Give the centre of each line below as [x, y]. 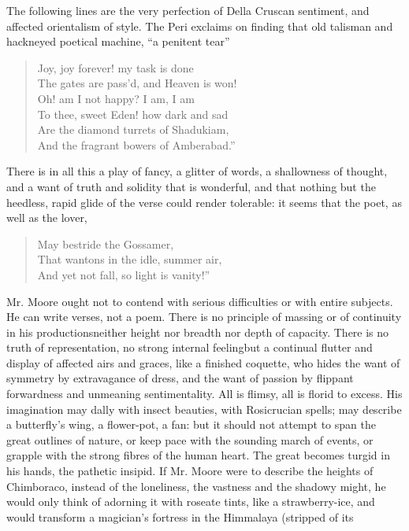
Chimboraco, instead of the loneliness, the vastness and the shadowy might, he [196, 486]
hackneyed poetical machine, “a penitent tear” [118, 41]
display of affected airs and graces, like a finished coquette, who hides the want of [203, 362]
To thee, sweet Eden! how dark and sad [133, 114]
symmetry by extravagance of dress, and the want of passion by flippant [180, 378]
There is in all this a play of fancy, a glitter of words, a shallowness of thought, [197, 171]
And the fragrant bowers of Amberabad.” [136, 144]
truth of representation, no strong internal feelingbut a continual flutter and [190, 347]
